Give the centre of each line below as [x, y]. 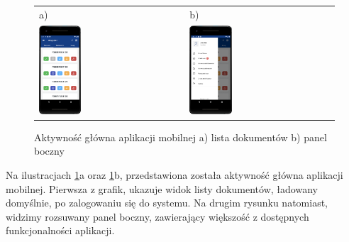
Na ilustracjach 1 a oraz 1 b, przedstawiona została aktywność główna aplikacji [174, 175]
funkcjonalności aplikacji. [60, 230]
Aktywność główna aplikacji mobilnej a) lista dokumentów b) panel [181, 137]
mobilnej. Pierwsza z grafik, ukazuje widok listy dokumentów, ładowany [162, 188]
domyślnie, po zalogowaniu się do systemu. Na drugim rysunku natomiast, [167, 203]
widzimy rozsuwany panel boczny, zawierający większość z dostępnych [157, 216]
